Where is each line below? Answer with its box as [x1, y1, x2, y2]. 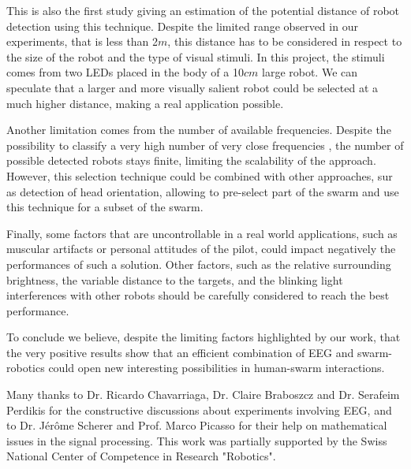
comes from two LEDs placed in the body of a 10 [6, 64, 244, 80]
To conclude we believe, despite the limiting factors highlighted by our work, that [6, 329, 401, 345]
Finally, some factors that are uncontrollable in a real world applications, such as [6, 225, 398, 241]
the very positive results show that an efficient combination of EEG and [6, 344, 354, 360]
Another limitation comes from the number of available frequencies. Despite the [6, 121, 391, 138]
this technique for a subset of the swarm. [6, 199, 204, 215]
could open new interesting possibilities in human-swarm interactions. [48, 359, 385, 376]
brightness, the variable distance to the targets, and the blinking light [6, 271, 343, 288]
